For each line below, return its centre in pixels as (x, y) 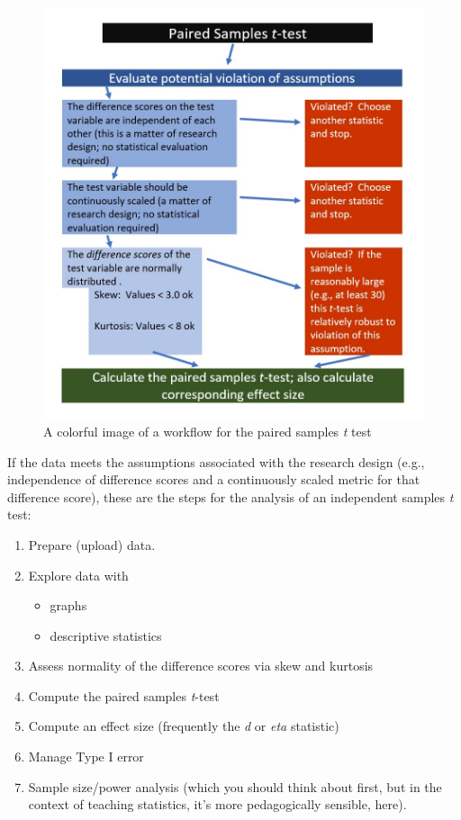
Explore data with (78, 575)
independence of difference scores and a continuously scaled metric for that (214, 479)
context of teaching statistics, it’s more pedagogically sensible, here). (217, 804)
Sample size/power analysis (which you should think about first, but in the (235, 786)
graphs (68, 605)
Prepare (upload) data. (92, 544)
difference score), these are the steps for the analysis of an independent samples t (230, 496)
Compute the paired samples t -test (124, 695)
